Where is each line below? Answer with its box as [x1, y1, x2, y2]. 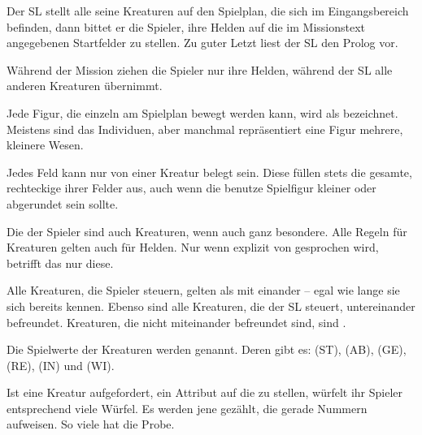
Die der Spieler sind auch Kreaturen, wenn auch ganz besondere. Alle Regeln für [7, 222, 407, 239]
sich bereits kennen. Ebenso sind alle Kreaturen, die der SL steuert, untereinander [7, 297, 415, 314]
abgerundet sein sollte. [7, 195, 119, 212]
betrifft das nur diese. [7, 254, 114, 271]
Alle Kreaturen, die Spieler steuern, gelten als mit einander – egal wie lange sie [7, 282, 400, 299]
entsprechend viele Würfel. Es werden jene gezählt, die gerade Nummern [7, 399, 368, 416]
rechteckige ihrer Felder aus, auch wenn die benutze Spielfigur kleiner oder [7, 179, 376, 196]
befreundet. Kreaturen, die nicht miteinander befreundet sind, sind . [7, 313, 346, 330]
